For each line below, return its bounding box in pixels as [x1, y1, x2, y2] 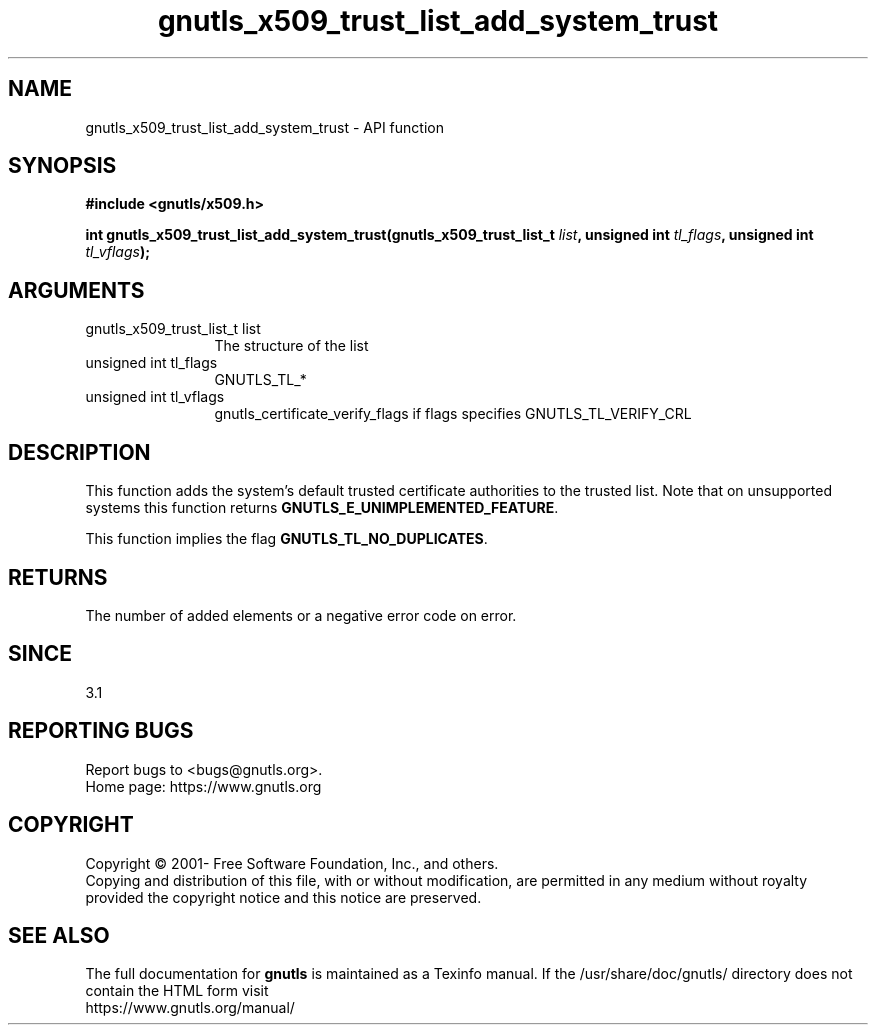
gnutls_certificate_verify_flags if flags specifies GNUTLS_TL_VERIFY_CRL [214, 405, 692, 423]
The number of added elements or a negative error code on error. [85, 606, 517, 624]
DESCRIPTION [8, 439, 151, 465]
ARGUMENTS [8, 277, 145, 303]
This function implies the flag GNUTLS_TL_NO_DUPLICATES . [85, 530, 488, 548]
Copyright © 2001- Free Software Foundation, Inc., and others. [85, 854, 499, 872]
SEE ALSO [8, 922, 110, 948]
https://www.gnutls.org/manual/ [85, 999, 295, 1017]
